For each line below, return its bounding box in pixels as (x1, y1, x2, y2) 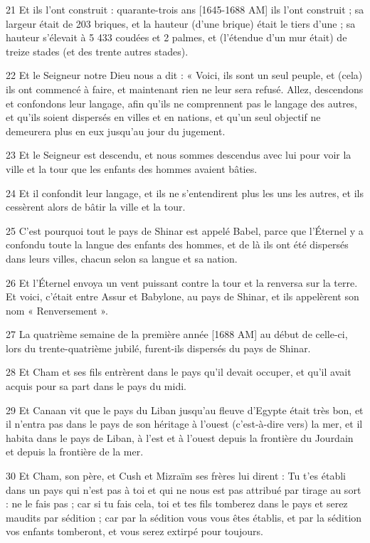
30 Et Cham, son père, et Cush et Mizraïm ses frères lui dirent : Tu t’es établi (6, 468, 346, 483)
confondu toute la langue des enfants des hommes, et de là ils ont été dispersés (6, 237, 349, 252)
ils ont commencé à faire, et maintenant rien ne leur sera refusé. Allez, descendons (6, 81, 364, 96)
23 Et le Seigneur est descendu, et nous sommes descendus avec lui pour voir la (6, 147, 351, 162)
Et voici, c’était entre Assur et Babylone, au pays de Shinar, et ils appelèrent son (6, 289, 359, 304)
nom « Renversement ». (6, 302, 108, 317)
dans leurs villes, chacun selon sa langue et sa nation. (6, 251, 238, 265)
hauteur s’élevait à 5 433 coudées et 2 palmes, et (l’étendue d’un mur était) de (6, 30, 347, 45)
